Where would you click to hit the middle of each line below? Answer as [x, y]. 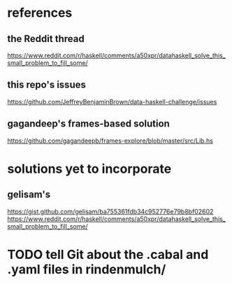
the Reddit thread [46, 39]
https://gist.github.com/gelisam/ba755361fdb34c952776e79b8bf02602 [110, 211]
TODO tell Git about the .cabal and [108, 254]
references [40, 13]
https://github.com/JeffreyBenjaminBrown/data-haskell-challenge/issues [112, 101]
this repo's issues [46, 85]
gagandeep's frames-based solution [88, 124]
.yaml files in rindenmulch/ [87, 269]
